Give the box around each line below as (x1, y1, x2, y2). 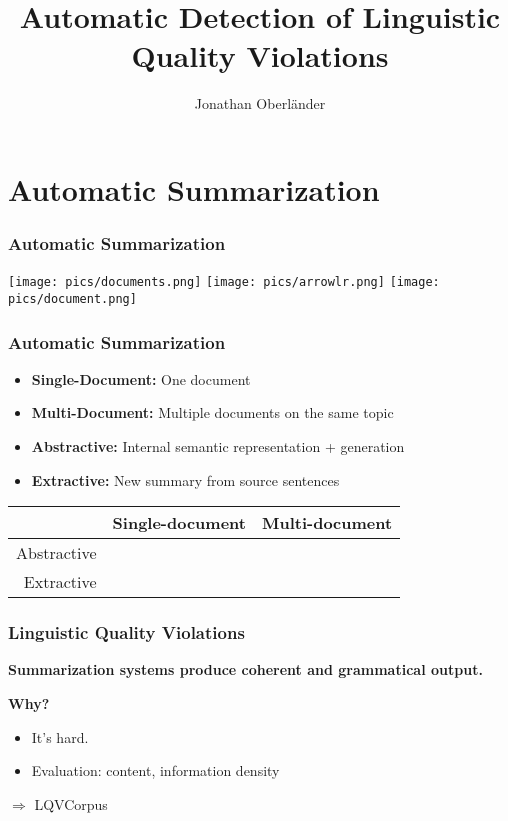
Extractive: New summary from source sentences (31, 469, 340, 490)
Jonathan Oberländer (194, 93, 326, 114)
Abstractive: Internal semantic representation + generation (31, 436, 405, 457)
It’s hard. (31, 726, 89, 747)
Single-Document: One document (31, 368, 251, 389)
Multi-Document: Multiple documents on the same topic (31, 402, 394, 423)
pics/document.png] (8, 291, 137, 306)
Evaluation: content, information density (31, 760, 280, 781)
